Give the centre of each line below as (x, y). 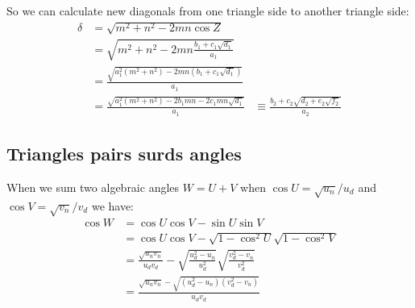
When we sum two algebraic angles (93, 187)
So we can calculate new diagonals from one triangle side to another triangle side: (208, 10)
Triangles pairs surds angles (124, 154)
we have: (113, 205)
